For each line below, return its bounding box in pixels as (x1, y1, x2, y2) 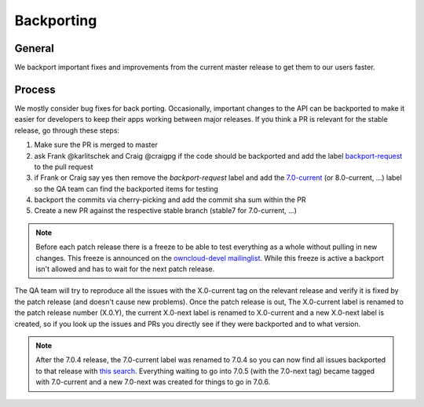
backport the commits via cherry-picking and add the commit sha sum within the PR (34, 195, 306, 204)
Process (14, 82, 56, 96)
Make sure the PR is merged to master (34, 140, 159, 149)
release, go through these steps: (14, 126, 120, 135)
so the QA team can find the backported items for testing (34, 184, 219, 193)
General (14, 42, 55, 55)
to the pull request (34, 162, 93, 171)
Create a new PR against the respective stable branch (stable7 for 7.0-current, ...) (34, 206, 298, 215)
